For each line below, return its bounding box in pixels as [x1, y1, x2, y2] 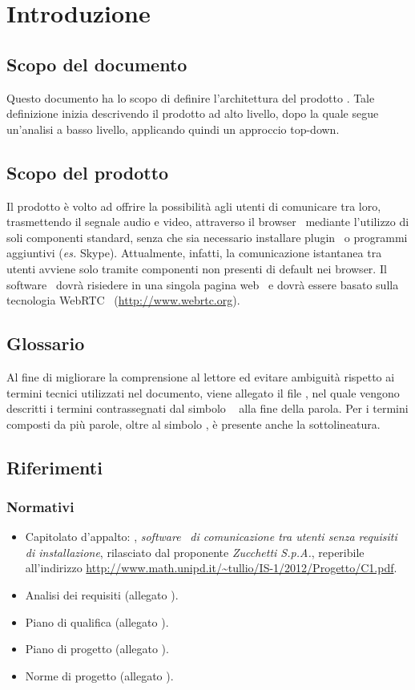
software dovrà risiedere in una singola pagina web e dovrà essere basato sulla [6, 276, 399, 293]
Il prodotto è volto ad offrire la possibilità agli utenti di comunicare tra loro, [6, 197, 381, 214]
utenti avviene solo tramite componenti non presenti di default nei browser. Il [6, 260, 387, 276]
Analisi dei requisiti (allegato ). [25, 587, 179, 603]
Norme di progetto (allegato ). [25, 667, 174, 684]
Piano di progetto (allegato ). [25, 640, 169, 657]
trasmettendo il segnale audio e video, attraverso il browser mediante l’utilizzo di [6, 213, 409, 230]
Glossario [6, 331, 85, 356]
